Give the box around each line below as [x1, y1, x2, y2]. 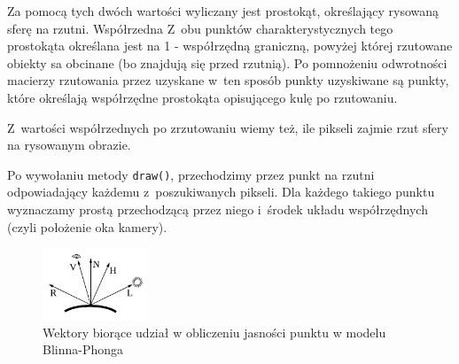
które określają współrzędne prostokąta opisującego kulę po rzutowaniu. [7, 88, 398, 106]
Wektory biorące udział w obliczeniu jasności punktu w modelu [43, 322, 386, 341]
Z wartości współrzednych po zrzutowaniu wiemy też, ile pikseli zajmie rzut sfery [7, 118, 448, 136]
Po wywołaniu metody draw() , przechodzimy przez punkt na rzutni [7, 165, 375, 183]
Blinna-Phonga [43, 340, 124, 359]
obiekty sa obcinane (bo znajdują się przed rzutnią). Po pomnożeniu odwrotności [7, 53, 447, 72]
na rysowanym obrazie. [7, 136, 131, 154]
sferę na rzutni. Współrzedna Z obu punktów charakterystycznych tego [7, 19, 393, 37]
